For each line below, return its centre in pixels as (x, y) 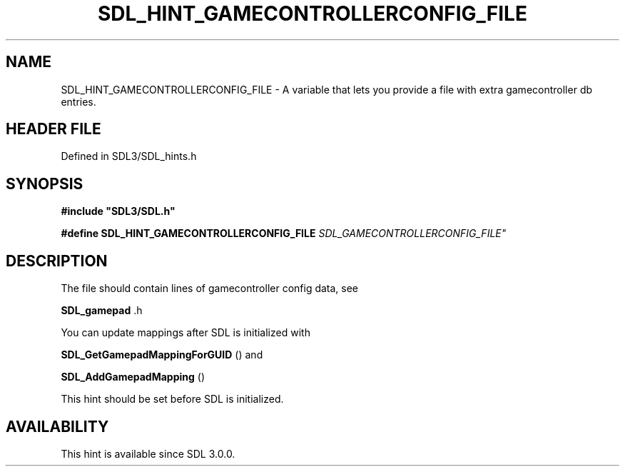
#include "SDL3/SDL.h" (118, 211)
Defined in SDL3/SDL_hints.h (129, 156)
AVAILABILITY (57, 426)
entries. (78, 101)
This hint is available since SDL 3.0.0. (148, 453)
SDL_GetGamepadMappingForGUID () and (162, 355)
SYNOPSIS (45, 184)
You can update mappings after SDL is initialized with (186, 333)
